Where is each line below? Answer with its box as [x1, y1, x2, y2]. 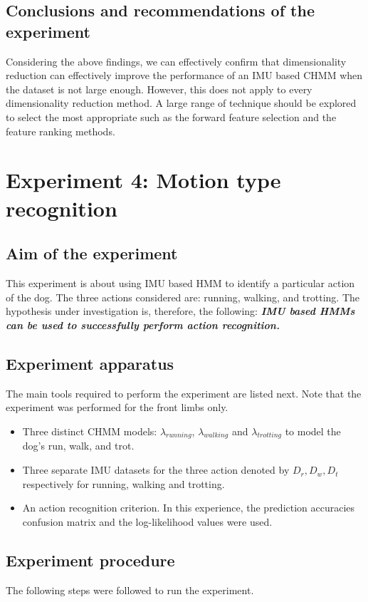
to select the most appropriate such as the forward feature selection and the [6, 109, 337, 124]
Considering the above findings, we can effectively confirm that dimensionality [6, 53, 347, 68]
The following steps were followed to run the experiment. [6, 582, 254, 597]
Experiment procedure [6, 549, 175, 571]
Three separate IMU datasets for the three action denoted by [22, 462, 290, 477]
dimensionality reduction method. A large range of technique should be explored [6, 95, 357, 110]
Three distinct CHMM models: [22, 423, 157, 438]
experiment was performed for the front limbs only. [6, 400, 228, 415]
